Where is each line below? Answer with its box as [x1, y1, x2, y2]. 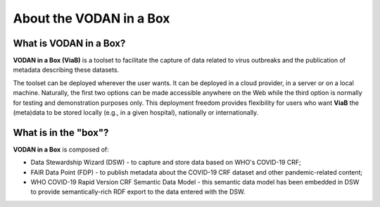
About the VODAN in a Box [13, 11, 170, 26]
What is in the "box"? [13, 127, 109, 139]
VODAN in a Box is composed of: [13, 145, 109, 153]
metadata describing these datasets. [13, 65, 120, 74]
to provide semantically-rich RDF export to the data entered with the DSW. [30, 187, 246, 196]
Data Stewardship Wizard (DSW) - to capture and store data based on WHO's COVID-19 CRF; [30, 158, 302, 167]
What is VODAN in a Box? [13, 37, 126, 49]
